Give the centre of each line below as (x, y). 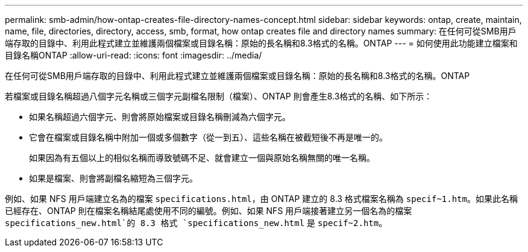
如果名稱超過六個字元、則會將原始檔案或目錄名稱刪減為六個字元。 (160, 117)
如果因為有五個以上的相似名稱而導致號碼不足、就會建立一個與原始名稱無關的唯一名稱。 (202, 158)
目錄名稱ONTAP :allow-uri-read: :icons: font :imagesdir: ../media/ (134, 55)
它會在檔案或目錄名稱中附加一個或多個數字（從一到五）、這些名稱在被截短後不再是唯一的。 (208, 137)
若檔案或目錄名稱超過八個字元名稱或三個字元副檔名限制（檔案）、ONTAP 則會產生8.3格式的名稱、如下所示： (219, 96)
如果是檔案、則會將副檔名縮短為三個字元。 (113, 178)
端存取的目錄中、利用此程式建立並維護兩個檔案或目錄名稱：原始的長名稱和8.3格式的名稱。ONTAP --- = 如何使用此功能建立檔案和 (261, 43)
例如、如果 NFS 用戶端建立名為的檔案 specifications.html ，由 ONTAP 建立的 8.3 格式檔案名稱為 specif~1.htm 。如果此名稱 (261, 199)
